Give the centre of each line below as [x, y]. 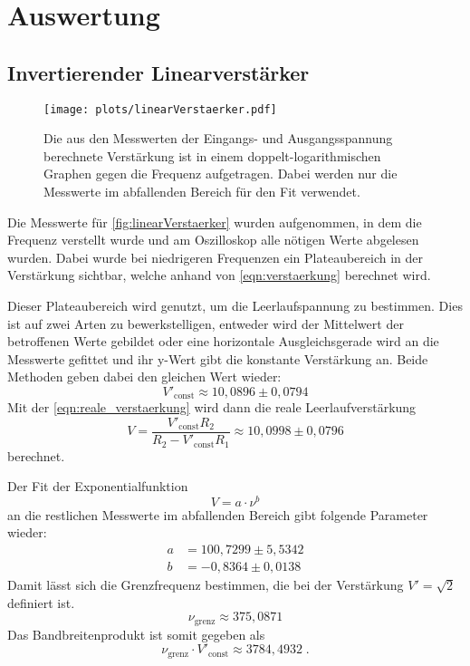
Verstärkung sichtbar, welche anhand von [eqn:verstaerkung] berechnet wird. [219, 275]
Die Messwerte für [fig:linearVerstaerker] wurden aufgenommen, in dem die [215, 222]
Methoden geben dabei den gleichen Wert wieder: [144, 376]
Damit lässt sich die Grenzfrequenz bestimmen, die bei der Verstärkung [206, 585]
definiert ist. [41, 602]
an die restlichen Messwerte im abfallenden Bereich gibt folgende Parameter [218, 514]
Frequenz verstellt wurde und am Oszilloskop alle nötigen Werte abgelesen [213, 240]
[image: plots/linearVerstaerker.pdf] [160, 109]
